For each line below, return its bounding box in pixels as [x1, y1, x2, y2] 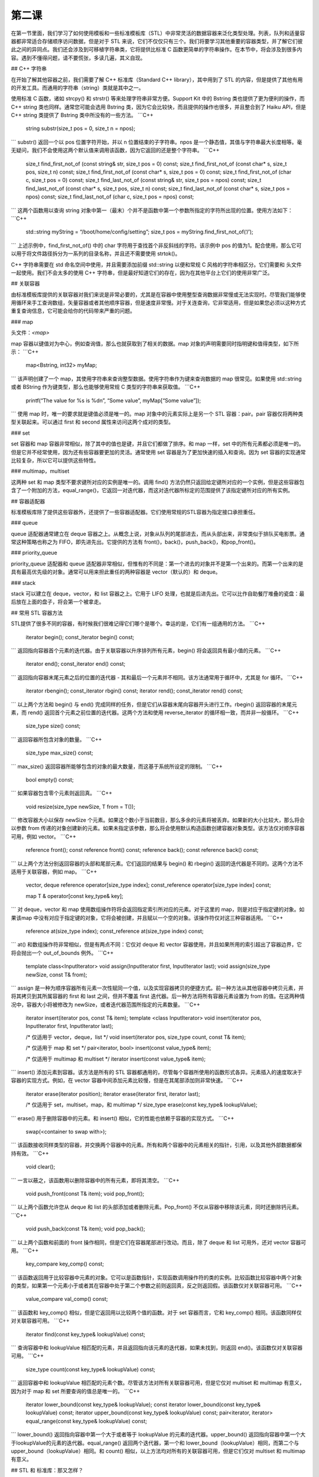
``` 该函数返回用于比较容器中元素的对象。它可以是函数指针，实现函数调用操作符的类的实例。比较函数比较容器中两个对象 [11, 1274, 302, 1281]
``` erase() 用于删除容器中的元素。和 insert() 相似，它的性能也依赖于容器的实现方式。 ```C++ [11, 1114, 235, 1122]
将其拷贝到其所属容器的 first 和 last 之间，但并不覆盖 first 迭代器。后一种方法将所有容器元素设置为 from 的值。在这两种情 [11, 993, 305, 1000]
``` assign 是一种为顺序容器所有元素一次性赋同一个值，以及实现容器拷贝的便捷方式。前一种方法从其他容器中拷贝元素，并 [11, 984, 304, 991]
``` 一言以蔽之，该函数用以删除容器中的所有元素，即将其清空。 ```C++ [11, 1176, 180, 1184]
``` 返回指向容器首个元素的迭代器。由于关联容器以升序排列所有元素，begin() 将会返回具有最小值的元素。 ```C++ [11, 647, 281, 654]
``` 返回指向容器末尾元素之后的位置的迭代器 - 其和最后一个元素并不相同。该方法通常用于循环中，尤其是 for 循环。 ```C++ [11, 674, 304, 681]
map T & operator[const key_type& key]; [25, 892, 123, 899]
